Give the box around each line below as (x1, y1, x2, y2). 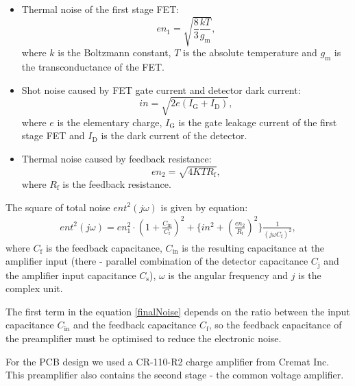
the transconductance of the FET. (21, 59, 164, 73)
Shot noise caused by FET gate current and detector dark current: (21, 82, 301, 97)
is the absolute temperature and (182, 45, 317, 60)
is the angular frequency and (168, 267, 289, 282)
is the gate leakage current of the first (178, 114, 337, 129)
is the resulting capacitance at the (182, 240, 325, 254)
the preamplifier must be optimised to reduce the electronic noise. (5, 331, 282, 346)
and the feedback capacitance (73, 317, 197, 332)
